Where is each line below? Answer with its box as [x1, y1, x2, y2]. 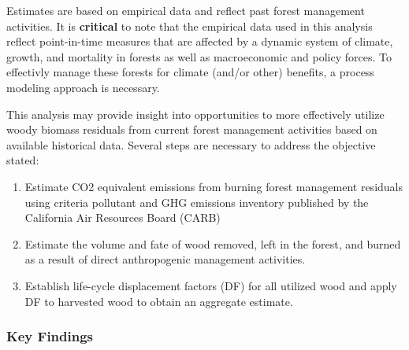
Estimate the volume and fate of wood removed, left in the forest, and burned [24, 235, 401, 252]
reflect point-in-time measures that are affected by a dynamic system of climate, [6, 33, 393, 50]
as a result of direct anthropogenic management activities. [24, 251, 306, 267]
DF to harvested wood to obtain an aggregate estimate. [24, 293, 293, 309]
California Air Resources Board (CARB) [24, 209, 221, 226]
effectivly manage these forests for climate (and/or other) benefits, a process [6, 64, 374, 80]
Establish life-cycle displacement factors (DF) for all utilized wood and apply [24, 277, 397, 293]
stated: [6, 152, 39, 168]
